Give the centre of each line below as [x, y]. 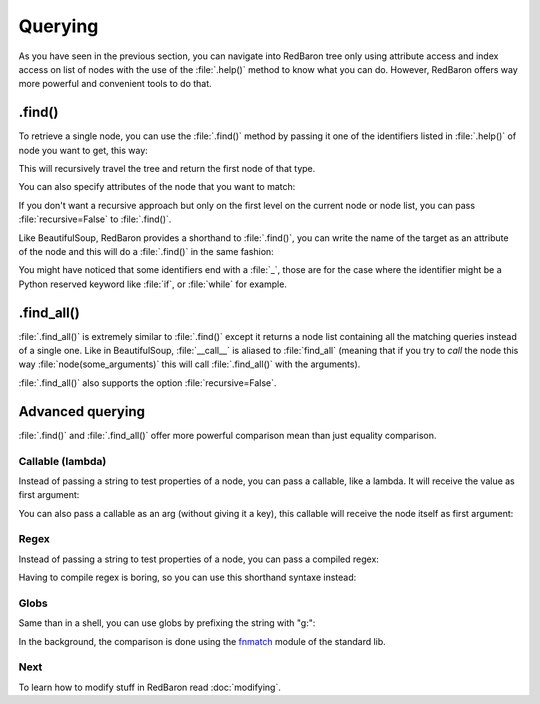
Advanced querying [81, 411]
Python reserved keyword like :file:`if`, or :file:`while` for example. [152, 284]
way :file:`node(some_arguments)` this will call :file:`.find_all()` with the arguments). [189, 364]
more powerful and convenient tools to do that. [115, 84]
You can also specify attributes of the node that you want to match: [157, 187]
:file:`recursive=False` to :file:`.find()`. [95, 219]
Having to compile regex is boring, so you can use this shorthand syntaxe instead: [187, 577]
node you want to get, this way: [83, 150]
